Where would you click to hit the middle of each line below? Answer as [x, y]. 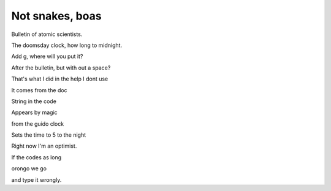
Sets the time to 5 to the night [49, 135]
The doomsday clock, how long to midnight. [67, 45]
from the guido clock [38, 124]
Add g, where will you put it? [47, 56]
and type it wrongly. [36, 179]
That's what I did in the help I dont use [60, 79]
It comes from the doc [39, 90]
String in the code [34, 101]
